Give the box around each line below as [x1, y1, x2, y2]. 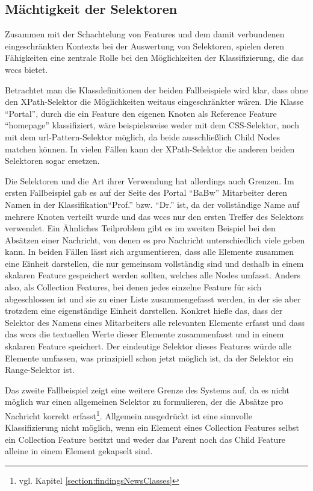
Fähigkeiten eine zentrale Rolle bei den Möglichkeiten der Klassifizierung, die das [5, 51, 304, 64]
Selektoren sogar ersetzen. [5, 154, 100, 167]
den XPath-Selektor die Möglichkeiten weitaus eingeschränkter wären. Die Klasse [5, 95, 304, 108]
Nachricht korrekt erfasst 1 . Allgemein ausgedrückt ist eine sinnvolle [5, 408, 252, 422]
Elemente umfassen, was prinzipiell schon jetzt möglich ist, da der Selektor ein [5, 351, 294, 364]
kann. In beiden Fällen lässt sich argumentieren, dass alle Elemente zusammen [5, 245, 294, 258]
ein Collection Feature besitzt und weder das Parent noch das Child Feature [5, 433, 286, 445]
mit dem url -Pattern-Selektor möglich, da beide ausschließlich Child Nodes [5, 130, 280, 143]
